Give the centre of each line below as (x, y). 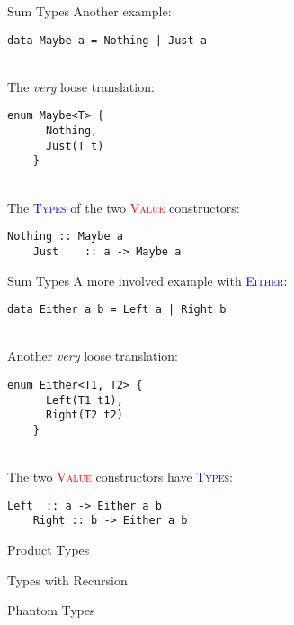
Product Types (49, 550)
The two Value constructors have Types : (120, 477)
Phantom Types (51, 610)
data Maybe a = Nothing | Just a (107, 40)
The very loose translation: (81, 86)
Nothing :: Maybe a (65, 237)
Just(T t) (75, 146)
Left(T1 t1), (84, 400)
